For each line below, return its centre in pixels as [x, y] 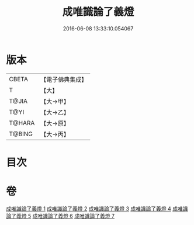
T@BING [21, 134]
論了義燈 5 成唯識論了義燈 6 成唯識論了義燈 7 [60, 216]
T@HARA [22, 123]
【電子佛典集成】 [64, 79]
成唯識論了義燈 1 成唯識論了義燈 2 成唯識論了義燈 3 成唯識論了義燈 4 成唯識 [97, 209]
